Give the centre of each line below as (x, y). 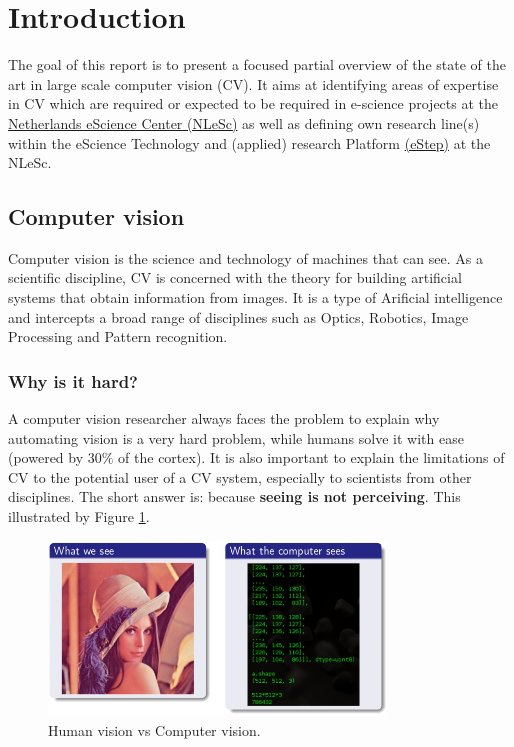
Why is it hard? (73, 380)
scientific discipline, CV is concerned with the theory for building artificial (235, 277)
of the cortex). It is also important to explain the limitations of (311, 457)
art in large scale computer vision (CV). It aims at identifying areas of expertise (253, 83)
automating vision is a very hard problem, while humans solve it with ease (236, 437)
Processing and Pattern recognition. (118, 336)
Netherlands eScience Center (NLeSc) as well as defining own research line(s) (244, 122)
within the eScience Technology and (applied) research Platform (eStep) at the (249, 142)
